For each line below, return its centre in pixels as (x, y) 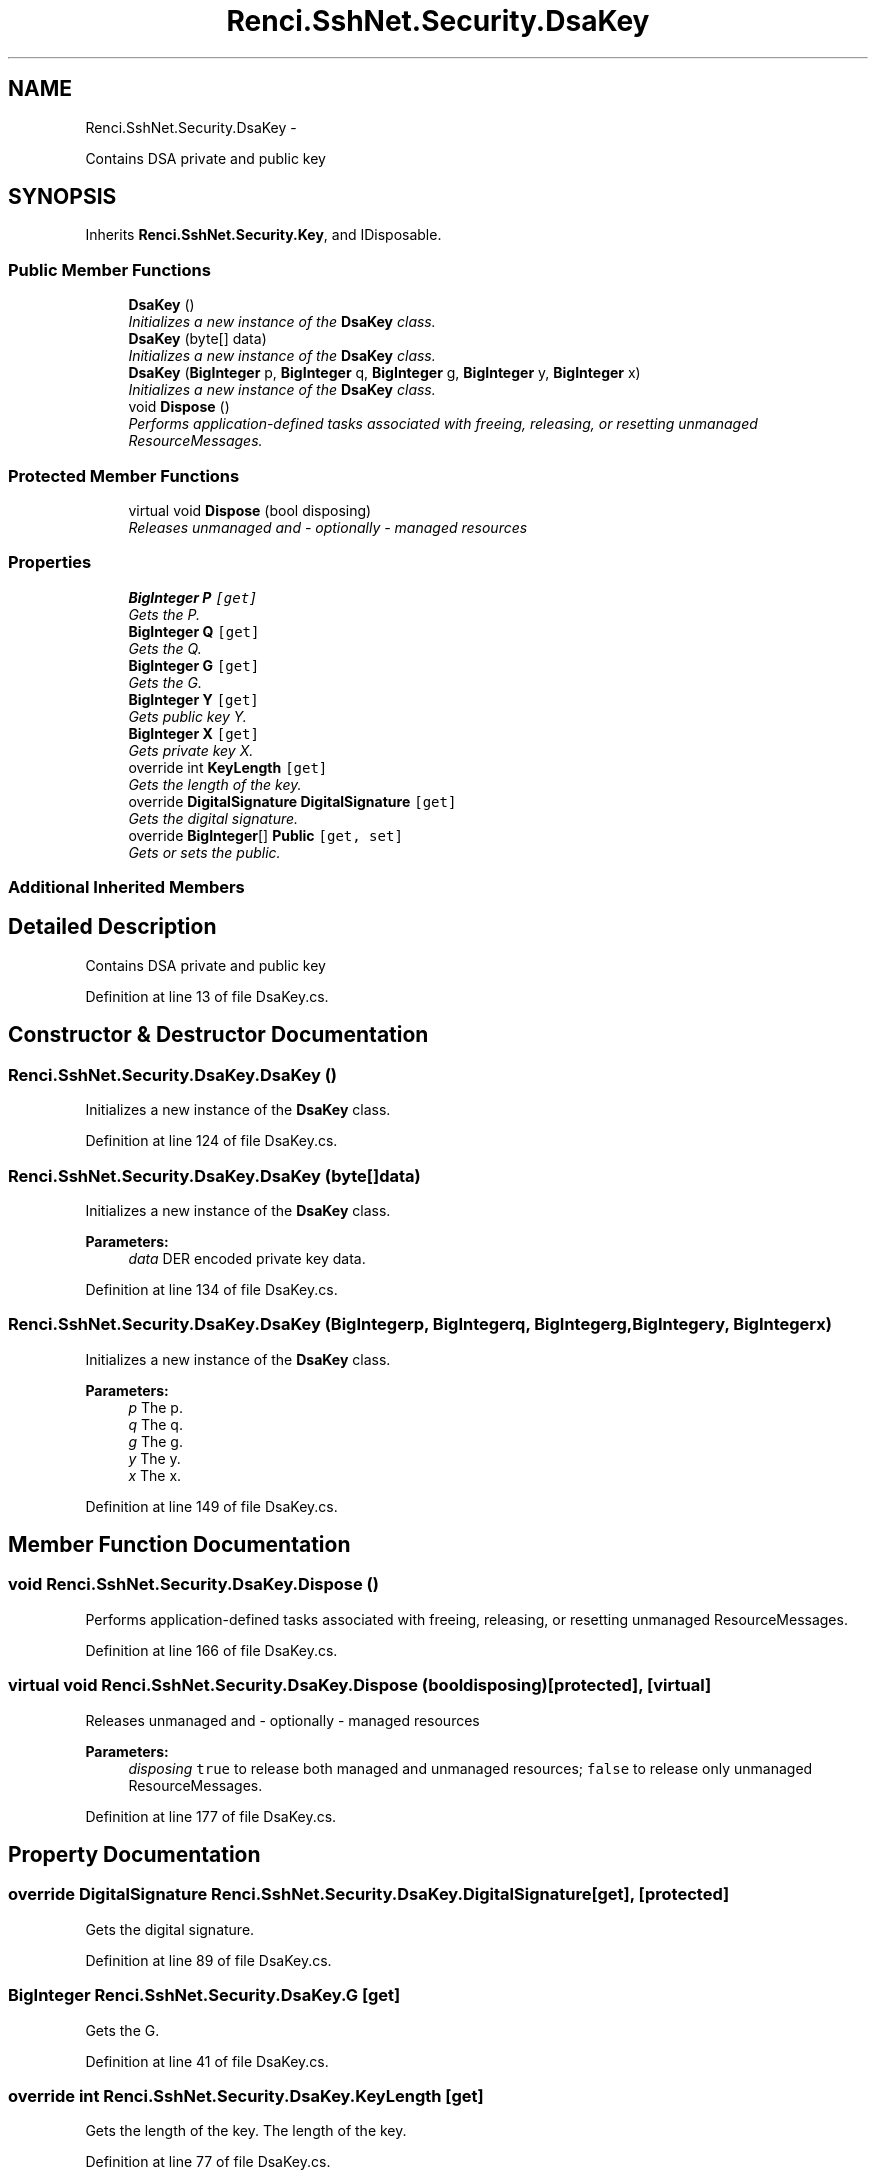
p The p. (155, 1407)
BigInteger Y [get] (193, 699)
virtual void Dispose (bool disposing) (250, 510)
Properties (50, 562)
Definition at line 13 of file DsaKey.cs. (207, 996)
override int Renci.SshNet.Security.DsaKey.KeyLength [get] (246, 2095)
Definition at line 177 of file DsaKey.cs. (211, 1816)
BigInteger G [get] (194, 665)
